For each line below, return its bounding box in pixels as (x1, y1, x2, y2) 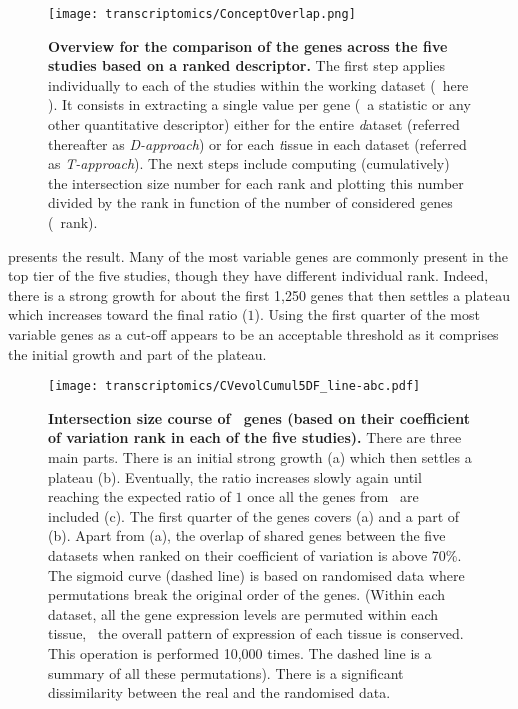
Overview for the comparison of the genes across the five (48, 35, 448, 56)
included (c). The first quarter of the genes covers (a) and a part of (48, 505, 460, 526)
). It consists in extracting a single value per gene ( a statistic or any (48, 94, 471, 115)
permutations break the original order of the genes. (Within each (48, 584, 446, 605)
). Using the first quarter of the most (254, 304, 480, 325)
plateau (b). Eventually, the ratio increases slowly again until (48, 466, 422, 487)
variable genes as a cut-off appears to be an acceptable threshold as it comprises (8, 323, 499, 344)
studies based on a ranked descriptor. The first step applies (48, 55, 445, 76)
